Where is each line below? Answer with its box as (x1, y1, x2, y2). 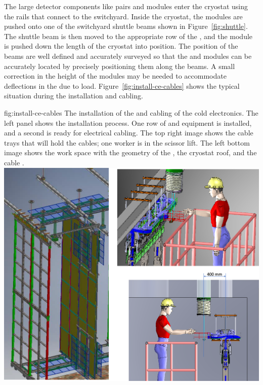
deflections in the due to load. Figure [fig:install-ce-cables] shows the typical (4, 80, 240, 91)
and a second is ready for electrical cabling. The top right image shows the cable (4, 127, 253, 138)
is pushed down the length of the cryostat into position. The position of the (4, 41, 238, 51)
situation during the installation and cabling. (4, 90, 143, 101)
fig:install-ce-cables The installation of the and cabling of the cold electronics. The (4, 107, 258, 118)
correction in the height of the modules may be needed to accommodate (4, 71, 227, 81)
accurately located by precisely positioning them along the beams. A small (4, 60, 235, 71)
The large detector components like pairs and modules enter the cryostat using (4, 1, 248, 11)
